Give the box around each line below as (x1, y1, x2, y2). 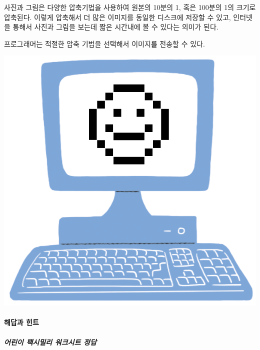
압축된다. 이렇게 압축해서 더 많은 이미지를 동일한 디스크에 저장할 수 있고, (4, 12, 231, 22)
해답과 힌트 (4, 317, 39, 327)
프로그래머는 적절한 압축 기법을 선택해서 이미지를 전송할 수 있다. (4, 38, 205, 49)
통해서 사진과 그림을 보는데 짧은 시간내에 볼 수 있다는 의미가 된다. (12, 22, 218, 32)
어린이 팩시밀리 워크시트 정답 (4, 336, 96, 347)
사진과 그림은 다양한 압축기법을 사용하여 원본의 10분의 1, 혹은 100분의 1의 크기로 (4, 2, 256, 12)
